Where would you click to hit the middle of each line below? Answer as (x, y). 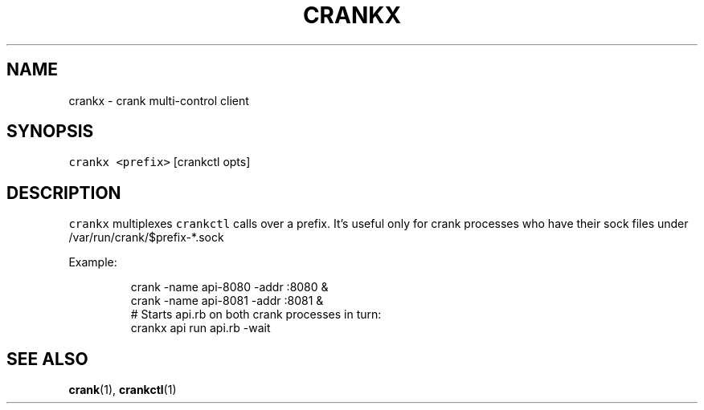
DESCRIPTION (64, 193)
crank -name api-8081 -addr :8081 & (227, 301)
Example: (93, 262)
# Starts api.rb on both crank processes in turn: (256, 315)
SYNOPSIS (50, 132)
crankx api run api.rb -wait (201, 328)
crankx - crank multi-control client (159, 100)
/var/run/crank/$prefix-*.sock (146, 237)
